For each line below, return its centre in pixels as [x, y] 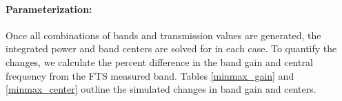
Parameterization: [49, 9]
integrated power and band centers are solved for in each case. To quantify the [171, 48]
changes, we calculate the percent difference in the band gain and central [159, 61]
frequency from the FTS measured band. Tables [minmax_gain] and [150, 75]
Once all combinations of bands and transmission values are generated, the [163, 35]
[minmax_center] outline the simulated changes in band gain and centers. [161, 89]
